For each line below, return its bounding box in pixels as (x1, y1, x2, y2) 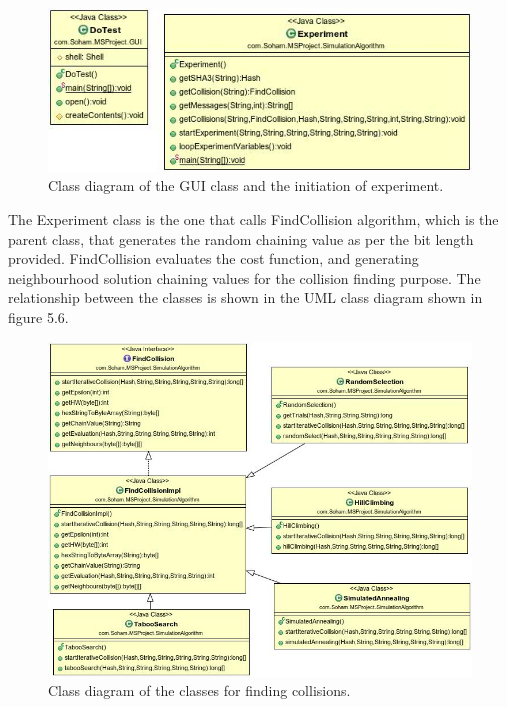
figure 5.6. (8, 306, 69, 327)
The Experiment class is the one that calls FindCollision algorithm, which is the (8, 209, 499, 230)
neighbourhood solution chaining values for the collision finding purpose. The (8, 267, 481, 288)
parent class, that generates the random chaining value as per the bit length (8, 228, 474, 249)
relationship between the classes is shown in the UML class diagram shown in (8, 287, 483, 308)
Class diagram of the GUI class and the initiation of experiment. (48, 175, 444, 196)
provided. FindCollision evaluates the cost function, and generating (8, 248, 419, 269)
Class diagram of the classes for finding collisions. (48, 680, 351, 701)
